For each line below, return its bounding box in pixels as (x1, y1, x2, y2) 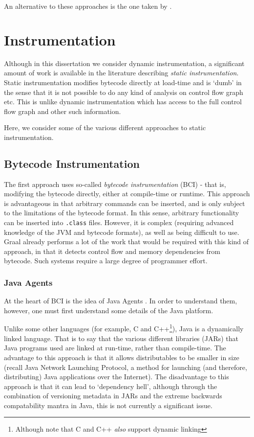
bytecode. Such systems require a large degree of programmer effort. (4, 255, 208, 266)
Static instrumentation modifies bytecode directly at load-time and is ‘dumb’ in (4, 77, 242, 87)
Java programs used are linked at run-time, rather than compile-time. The (4, 343, 226, 353)
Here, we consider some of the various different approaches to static (4, 122, 206, 133)
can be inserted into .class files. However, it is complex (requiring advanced (4, 217, 234, 228)
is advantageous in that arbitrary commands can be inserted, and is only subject (4, 198, 245, 208)
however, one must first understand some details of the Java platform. (4, 305, 213, 315)
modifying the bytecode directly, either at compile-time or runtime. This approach (4, 188, 250, 199)
